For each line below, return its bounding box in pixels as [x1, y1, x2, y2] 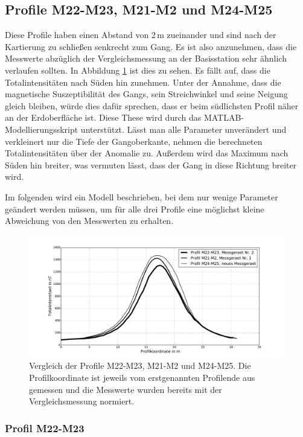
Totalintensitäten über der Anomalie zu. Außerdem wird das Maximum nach [5, 147, 289, 159]
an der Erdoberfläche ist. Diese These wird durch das [5, 111, 202, 124]
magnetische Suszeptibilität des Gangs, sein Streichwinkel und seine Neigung [5, 88, 288, 100]
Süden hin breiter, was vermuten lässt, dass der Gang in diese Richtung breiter [5, 158, 297, 171]
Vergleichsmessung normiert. [29, 395, 135, 407]
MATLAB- [203, 111, 244, 124]
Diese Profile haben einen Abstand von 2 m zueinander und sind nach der [5, 28, 276, 41]
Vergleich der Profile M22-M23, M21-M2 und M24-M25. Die [29, 359, 251, 372]
